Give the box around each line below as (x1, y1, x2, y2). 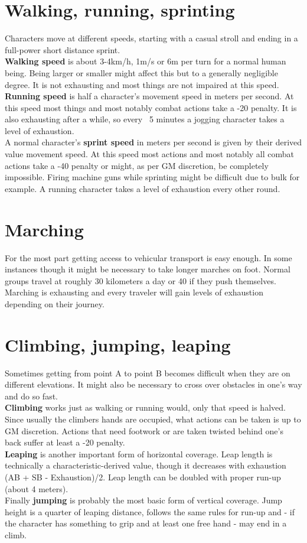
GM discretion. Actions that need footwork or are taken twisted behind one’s (5, 424, 283, 437)
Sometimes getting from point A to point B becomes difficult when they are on (5, 366, 290, 379)
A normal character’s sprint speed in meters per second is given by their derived (5, 136, 302, 148)
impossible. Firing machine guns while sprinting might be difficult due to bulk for (5, 171, 300, 183)
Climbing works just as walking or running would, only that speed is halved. (5, 401, 286, 414)
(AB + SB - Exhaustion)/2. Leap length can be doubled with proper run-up (5, 471, 281, 483)
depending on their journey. (5, 297, 104, 310)
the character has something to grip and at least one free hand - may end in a (5, 517, 287, 529)
